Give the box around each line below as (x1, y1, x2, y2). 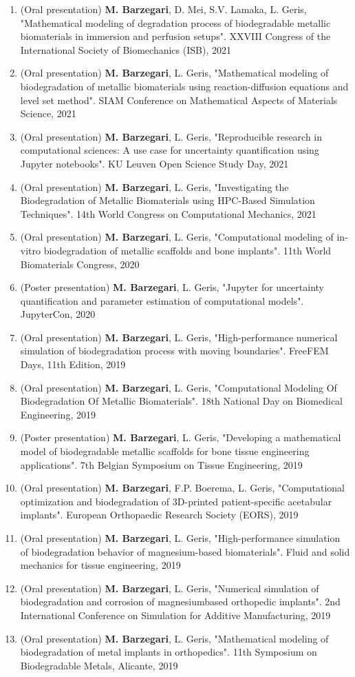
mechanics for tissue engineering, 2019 (20, 558, 181, 572)
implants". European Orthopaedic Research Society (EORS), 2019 (20, 507, 299, 522)
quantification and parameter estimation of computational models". (20, 293, 304, 307)
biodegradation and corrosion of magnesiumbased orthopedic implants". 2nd (20, 594, 341, 609)
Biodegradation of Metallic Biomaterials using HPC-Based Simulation (20, 193, 315, 208)
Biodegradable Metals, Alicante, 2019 (20, 658, 178, 672)
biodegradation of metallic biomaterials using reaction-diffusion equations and (20, 79, 349, 93)
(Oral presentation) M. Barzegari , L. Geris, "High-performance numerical (20, 330, 338, 344)
